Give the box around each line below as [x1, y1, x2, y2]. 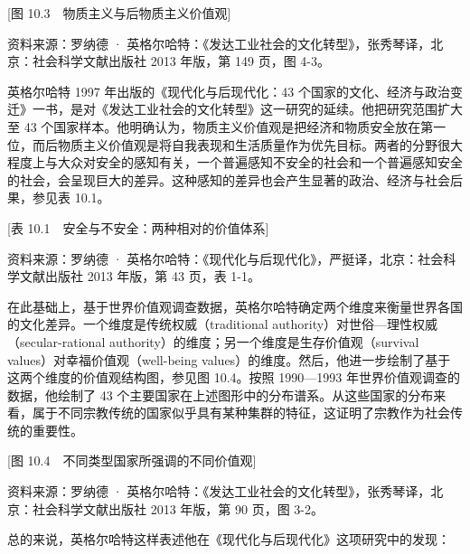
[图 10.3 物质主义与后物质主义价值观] [7, 4, 231, 22]
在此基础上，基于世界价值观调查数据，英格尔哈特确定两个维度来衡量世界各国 [7, 296, 463, 315]
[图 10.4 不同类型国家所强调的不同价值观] [7, 451, 257, 470]
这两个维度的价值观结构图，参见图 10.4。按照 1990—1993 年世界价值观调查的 [7, 368, 460, 387]
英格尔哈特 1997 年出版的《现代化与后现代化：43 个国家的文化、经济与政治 [7, 81, 450, 100]
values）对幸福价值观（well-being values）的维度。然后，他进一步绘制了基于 [7, 350, 451, 369]
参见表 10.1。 [32, 188, 110, 207]
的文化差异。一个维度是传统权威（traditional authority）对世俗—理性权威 [7, 315, 438, 333]
